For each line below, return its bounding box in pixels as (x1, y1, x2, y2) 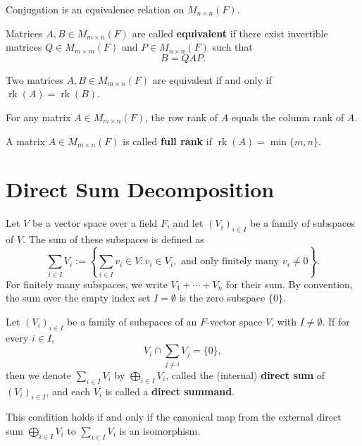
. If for (322, 314, 350, 329)
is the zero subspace (179, 290, 266, 305)
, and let (167, 216, 204, 230)
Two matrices (6, 72, 63, 87)
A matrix (6, 133, 46, 148)
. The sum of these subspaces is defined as (23, 232, 204, 247)
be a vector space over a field (32, 216, 158, 230)
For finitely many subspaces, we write (6, 276, 168, 291)
